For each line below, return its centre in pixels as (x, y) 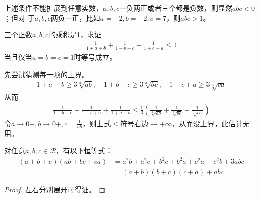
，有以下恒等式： (84, 150)
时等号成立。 (95, 57)
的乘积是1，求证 (75, 35)
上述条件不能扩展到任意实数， (54, 8)
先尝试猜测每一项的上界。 (46, 74)
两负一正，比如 (75, 17)
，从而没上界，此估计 (207, 123)
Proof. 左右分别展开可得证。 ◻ (55, 190)
